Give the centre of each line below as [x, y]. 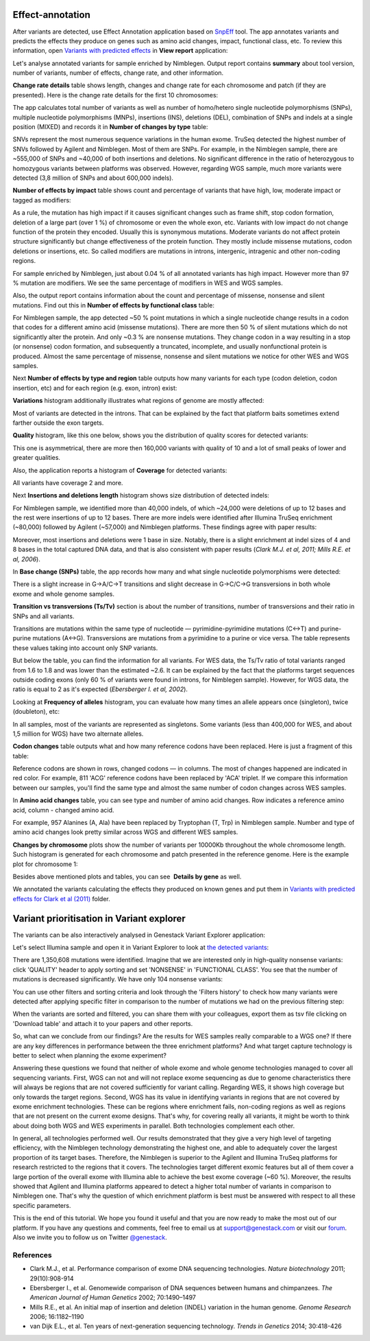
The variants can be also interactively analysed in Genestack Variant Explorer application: [139, 935]
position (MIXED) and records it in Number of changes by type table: [110, 127]
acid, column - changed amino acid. [63, 810]
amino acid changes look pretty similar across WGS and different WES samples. [125, 832]
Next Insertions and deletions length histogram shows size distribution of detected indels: [141, 495]
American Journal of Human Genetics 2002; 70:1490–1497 [113, 1298]
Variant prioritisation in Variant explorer [99, 919]
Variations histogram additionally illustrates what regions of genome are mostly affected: [138, 401]
